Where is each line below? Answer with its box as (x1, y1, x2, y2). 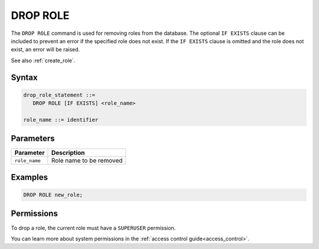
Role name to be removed (51, 157, 123, 165)
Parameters (11, 134, 55, 144)
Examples (11, 172, 48, 182)
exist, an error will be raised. (11, 46, 80, 53)
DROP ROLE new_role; (23, 192, 83, 198)
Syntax (11, 72, 38, 82)
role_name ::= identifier (23, 116, 99, 123)
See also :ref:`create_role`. (11, 57, 76, 64)
